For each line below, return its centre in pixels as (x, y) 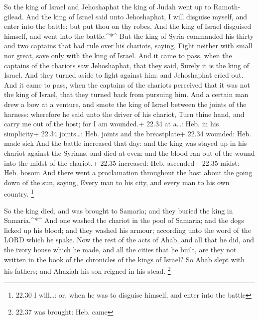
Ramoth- (227, 6)
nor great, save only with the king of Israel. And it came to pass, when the (118, 55)
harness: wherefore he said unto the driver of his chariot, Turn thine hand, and (124, 114)
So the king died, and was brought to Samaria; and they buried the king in (119, 210)
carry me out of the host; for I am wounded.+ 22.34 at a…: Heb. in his (112, 124)
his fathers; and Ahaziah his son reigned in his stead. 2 (87, 270)
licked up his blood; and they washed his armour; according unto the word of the (128, 230)
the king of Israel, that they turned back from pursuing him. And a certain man (126, 94)
